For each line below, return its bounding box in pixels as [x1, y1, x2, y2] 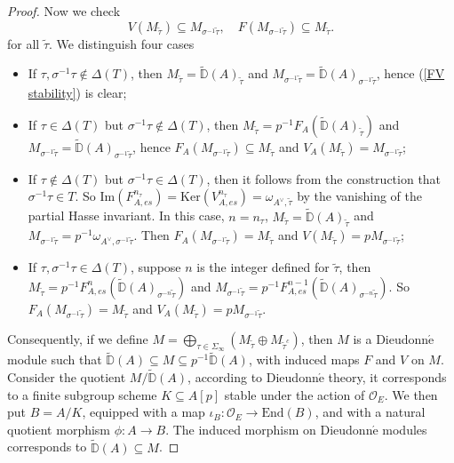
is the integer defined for [196, 258, 330, 276]
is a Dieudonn [353, 329, 429, 347]
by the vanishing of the [297, 187, 422, 205]
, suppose [131, 258, 181, 276]
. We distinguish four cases [49, 34, 195, 52]
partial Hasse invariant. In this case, [28, 206, 225, 225]
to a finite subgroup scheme [7, 385, 157, 403]
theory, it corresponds [328, 368, 447, 386]
